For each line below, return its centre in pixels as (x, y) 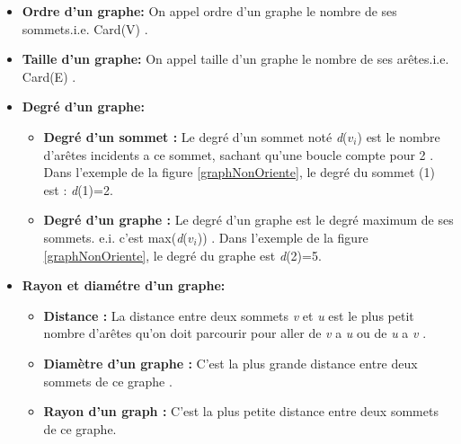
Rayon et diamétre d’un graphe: (124, 285)
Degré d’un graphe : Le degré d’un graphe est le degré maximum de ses (248, 220)
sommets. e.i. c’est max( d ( (115, 237)
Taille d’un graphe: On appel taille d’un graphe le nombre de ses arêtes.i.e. (235, 59)
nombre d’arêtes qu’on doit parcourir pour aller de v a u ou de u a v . (235, 333)
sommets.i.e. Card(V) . (85, 28)
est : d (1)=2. (78, 189)
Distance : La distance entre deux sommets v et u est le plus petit (229, 315)
